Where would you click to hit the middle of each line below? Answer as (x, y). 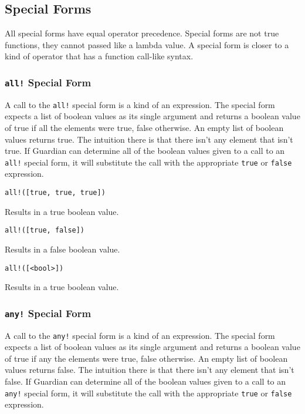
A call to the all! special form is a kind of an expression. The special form (140, 104)
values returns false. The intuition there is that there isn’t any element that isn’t (150, 370)
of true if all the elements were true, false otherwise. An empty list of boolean (144, 128)
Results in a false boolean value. (62, 249)
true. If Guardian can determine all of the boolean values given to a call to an (145, 151)
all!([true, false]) (45, 230)
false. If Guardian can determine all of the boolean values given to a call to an (145, 381)
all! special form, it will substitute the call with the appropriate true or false (148, 162)
